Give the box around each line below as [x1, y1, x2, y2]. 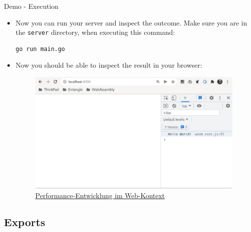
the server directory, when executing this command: [15, 27, 175, 37]
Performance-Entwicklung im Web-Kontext [35, 190, 165, 200]
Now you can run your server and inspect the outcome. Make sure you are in [15, 17, 248, 27]
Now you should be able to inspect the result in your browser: [15, 60, 202, 70]
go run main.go [15, 45, 65, 52]
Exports [4, 214, 45, 229]
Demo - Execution [4, 1, 59, 11]
